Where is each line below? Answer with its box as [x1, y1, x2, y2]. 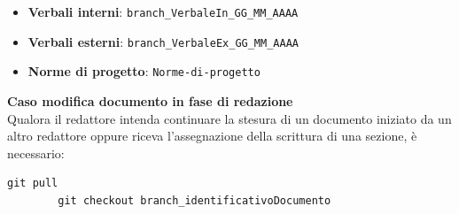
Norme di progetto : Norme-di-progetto [27, 62, 261, 80]
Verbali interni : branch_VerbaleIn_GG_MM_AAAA [27, 3, 299, 20]
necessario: [7, 143, 65, 162]
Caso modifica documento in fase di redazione [7, 91, 293, 110]
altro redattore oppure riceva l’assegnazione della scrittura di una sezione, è [7, 126, 417, 145]
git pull [7, 177, 58, 190]
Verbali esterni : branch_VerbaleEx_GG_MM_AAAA [27, 32, 299, 50]
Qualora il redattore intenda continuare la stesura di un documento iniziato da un [7, 109, 452, 127]
